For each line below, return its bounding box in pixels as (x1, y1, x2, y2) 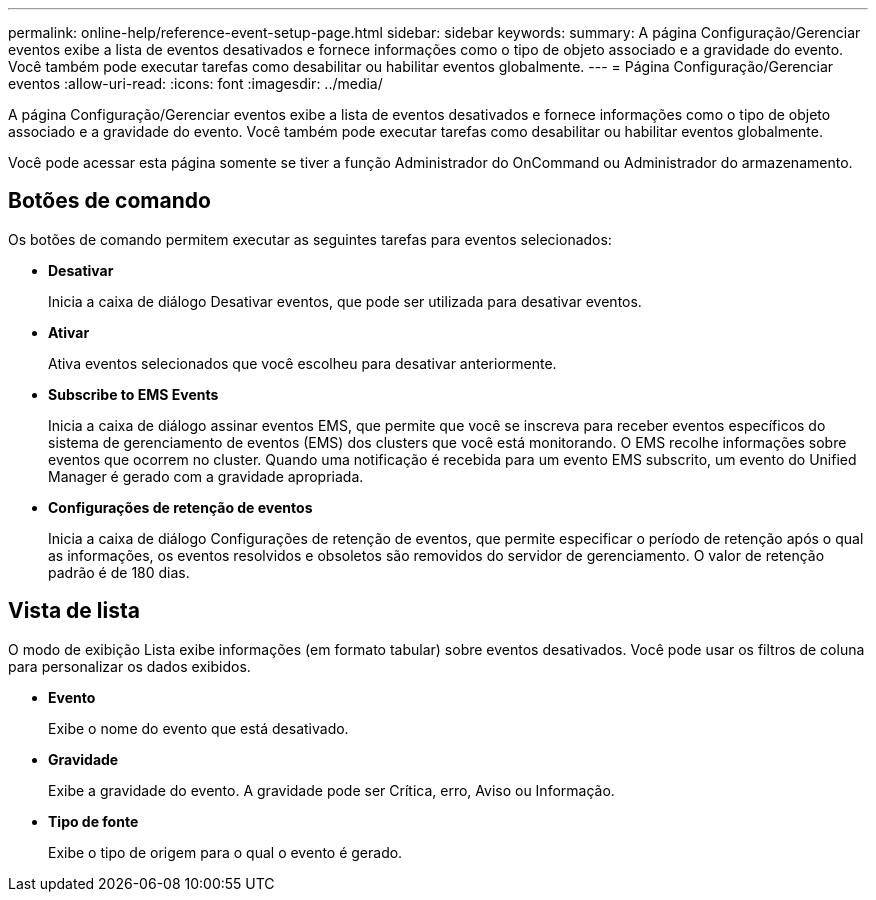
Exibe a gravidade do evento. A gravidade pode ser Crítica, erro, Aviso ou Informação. (48, 781, 615, 799)
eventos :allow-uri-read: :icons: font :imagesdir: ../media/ (8, 75, 383, 92)
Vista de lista (8, 598, 140, 624)
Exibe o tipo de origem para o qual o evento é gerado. (48, 843, 403, 861)
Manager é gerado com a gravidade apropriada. (48, 467, 364, 485)
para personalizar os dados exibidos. (8, 657, 251, 675)
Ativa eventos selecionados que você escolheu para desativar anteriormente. (48, 354, 557, 372)
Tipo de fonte (48, 812, 139, 830)
